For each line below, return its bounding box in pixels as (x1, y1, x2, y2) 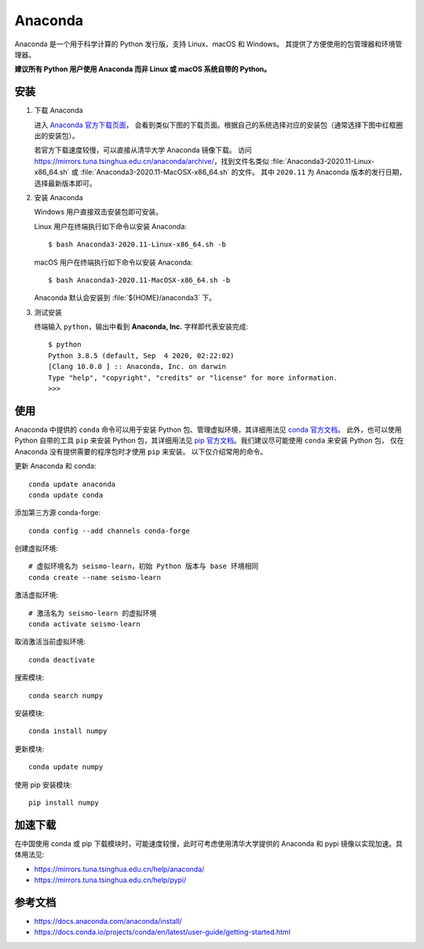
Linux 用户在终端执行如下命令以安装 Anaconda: (34, 221, 188, 231)
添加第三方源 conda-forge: (14, 508, 101, 517)
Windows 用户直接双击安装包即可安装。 (34, 207, 163, 217)
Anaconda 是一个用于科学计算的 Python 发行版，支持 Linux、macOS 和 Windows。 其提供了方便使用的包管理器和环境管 (14, 39, 403, 49)
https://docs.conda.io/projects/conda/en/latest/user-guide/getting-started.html (34, 927, 291, 937)
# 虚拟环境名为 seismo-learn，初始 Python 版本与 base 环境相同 (28, 562, 259, 571)
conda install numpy (28, 727, 108, 735)
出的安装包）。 (34, 131, 79, 141)
